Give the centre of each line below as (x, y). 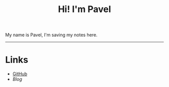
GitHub (20, 74)
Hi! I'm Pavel (84, 9)
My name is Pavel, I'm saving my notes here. (51, 35)
